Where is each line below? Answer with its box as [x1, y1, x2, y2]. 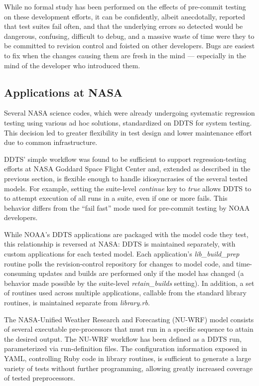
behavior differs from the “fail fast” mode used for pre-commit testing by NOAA [4, 202, 250, 213]
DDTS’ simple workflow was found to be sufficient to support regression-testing [4, 153, 247, 164]
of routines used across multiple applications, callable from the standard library [4, 287, 247, 298]
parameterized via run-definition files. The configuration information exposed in [4, 343, 248, 354]
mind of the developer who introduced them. [4, 60, 140, 70]
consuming [4, 268, 36, 278]
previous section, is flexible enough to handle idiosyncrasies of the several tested [4, 173, 248, 183]
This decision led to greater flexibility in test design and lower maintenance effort [4, 127, 252, 137]
